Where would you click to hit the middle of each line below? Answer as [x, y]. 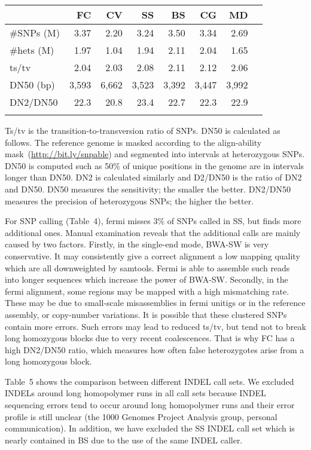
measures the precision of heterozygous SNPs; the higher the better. [129, 200]
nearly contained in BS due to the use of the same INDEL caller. [124, 440]
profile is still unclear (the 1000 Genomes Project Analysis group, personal [141, 416]
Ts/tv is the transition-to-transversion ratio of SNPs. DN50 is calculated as [143, 130]
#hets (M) [32, 50]
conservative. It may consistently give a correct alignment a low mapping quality [153, 255]
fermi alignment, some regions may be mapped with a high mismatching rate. [147, 291]
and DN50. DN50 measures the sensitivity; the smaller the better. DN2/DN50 [148, 189]
